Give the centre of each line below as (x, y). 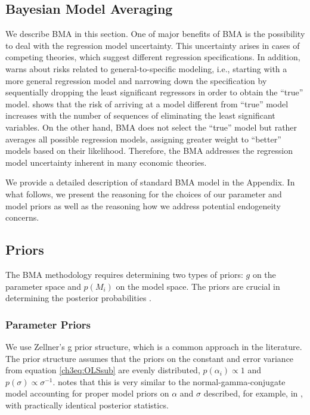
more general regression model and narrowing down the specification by (136, 80)
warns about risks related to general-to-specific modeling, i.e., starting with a (146, 68)
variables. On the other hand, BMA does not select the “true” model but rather (151, 127)
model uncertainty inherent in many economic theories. (106, 162)
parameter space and (43, 286)
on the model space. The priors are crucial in (198, 286)
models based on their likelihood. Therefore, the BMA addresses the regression (149, 151)
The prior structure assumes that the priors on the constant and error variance (150, 358)
